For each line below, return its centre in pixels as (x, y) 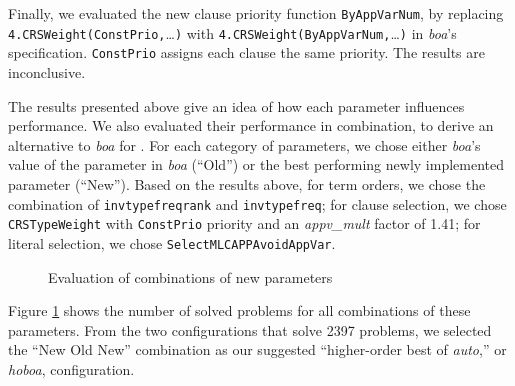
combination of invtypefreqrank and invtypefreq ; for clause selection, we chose (257, 203)
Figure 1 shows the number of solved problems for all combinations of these (239, 310)
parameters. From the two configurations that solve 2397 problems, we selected (250, 329)
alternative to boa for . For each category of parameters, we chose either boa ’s (244, 144)
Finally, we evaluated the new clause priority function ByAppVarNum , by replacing (256, 13)
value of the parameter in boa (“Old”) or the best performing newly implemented (256, 164)
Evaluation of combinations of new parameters (190, 276)
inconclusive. (47, 71)
